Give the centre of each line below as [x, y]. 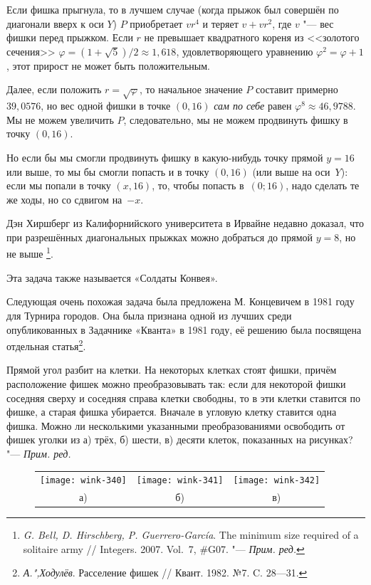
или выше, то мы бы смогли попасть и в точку [108, 171]
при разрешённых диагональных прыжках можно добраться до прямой [160, 237]
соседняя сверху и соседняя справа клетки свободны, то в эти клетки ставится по [183, 397]
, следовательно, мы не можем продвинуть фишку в [236, 119]
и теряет [220, 23]
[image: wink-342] [277, 481]
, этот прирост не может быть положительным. [108, 65]
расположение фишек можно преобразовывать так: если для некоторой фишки [176, 383]
